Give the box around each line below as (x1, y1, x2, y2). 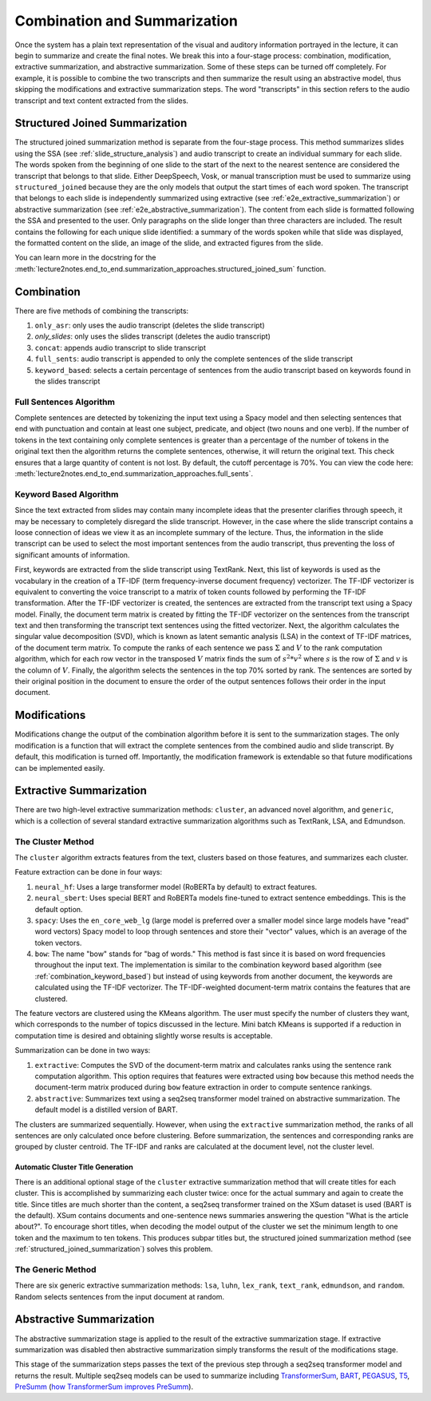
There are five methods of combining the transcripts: (14, 306, 189, 316)
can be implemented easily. (14, 763, 105, 772)
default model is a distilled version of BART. (34, 1105, 179, 1114)
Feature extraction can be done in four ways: (14, 867, 163, 877)
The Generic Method (14, 1264, 97, 1275)
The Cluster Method (14, 835, 95, 847)
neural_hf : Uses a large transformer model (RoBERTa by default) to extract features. (34, 882, 318, 891)
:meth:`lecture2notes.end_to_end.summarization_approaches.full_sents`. (14, 469, 253, 478)
